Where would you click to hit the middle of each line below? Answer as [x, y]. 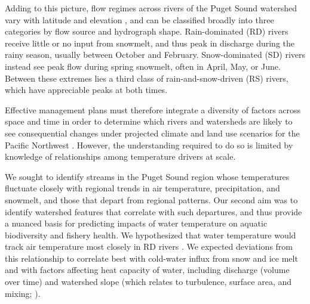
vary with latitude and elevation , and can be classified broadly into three [139, 19]
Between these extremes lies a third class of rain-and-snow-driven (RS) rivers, [147, 78]
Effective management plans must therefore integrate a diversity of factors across [153, 109]
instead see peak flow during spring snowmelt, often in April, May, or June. [143, 66]
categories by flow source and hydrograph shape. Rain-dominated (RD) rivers [147, 31]
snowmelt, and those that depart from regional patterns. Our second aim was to [151, 199]
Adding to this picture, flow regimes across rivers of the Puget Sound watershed [151, 8]
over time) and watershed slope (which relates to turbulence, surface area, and [148, 282]
